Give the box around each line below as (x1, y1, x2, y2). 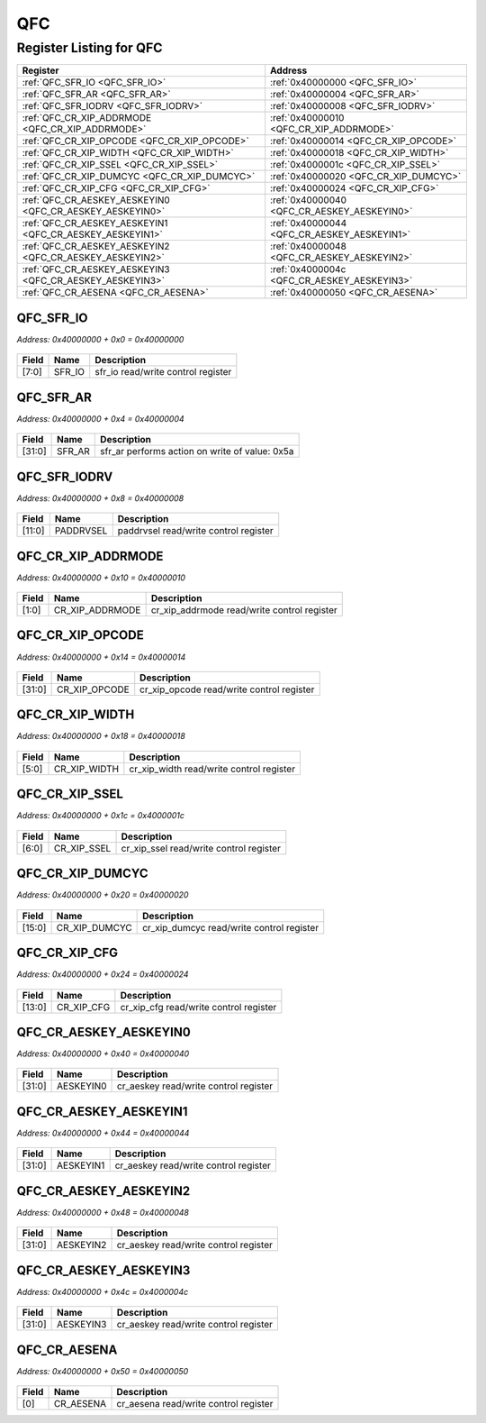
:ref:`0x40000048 (270, 240, 346, 252)
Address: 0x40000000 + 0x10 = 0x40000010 (16, 572, 186, 583)
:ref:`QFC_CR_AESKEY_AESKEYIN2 (22, 240, 170, 252)
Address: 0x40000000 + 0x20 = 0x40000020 (16, 889, 189, 900)
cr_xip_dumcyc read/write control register (142, 921, 319, 934)
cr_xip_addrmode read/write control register (150, 604, 337, 616)
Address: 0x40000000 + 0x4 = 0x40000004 (16, 413, 184, 424)
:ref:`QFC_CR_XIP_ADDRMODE (22, 112, 152, 124)
